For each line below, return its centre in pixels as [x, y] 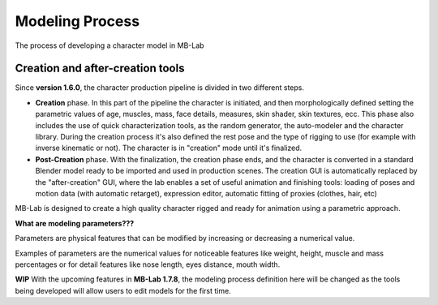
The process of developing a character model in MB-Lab [109, 45]
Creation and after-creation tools [100, 69]
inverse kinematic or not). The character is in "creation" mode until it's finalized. [169, 148]
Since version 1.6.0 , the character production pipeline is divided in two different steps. [159, 88]
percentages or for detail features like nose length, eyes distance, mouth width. [148, 264]
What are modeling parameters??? [75, 223]
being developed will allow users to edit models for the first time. [123, 290]
